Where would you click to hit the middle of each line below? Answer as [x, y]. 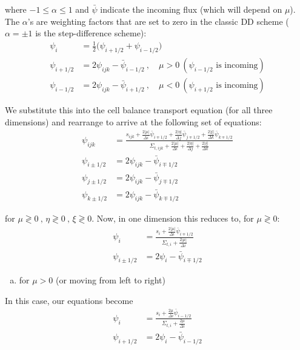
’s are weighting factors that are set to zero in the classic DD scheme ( [158, 21]
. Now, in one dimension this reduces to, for [173, 218]
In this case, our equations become [69, 300]
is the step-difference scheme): [91, 33]
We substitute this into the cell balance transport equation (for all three [139, 110]
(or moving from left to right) [111, 280]
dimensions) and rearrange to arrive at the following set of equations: [133, 121]
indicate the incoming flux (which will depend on [191, 9]
